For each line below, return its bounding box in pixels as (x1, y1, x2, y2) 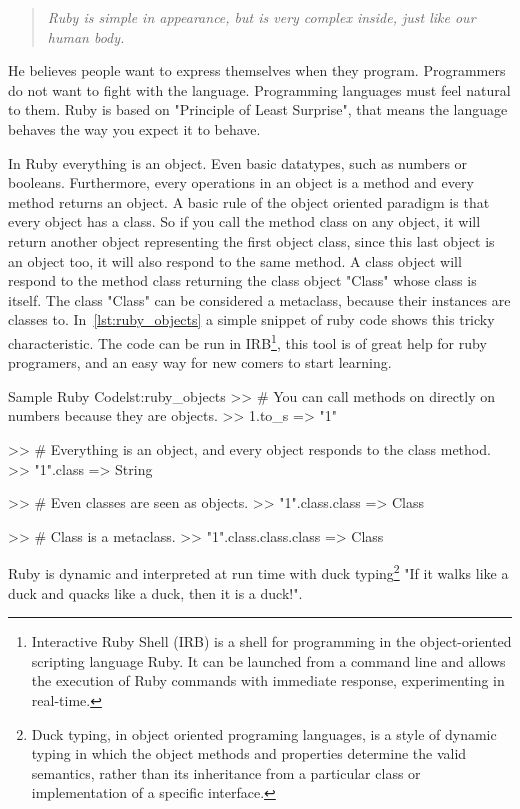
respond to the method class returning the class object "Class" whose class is (8, 270, 477, 291)
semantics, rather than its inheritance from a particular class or (31, 762, 421, 783)
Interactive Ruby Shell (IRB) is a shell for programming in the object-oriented (31, 631, 512, 652)
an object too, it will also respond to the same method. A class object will (8, 250, 462, 271)
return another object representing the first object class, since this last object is (8, 230, 495, 251)
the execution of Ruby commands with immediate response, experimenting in (31, 670, 505, 691)
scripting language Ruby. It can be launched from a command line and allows (31, 650, 506, 671)
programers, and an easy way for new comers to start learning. (8, 352, 392, 373)
